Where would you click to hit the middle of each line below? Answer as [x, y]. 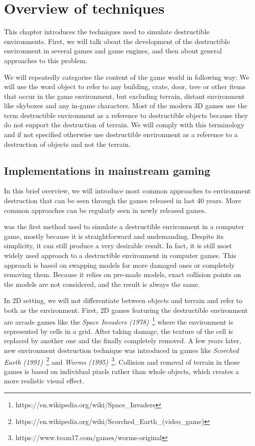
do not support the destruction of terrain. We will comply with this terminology [124, 125]
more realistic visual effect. [44, 381]
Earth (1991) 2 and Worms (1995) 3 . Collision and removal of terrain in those [122, 361]
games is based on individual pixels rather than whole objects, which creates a [122, 371]
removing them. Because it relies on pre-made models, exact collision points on [123, 274]
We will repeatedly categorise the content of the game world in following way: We [127, 77]
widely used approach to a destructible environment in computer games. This [120, 255]
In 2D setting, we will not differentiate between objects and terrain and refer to [123, 300]
